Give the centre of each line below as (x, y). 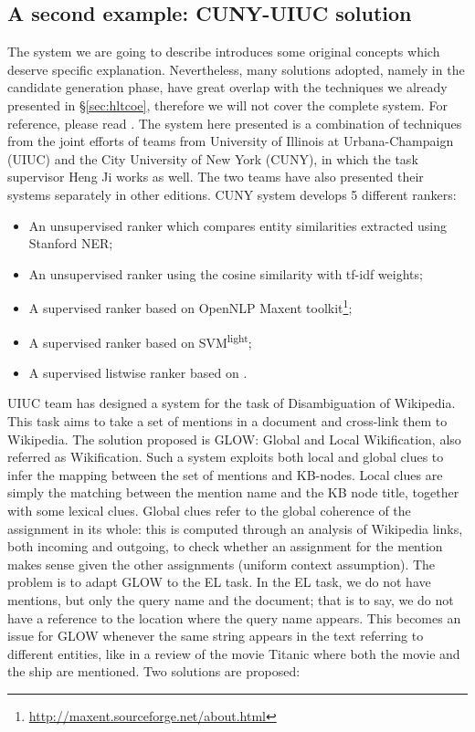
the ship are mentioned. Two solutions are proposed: (154, 671)
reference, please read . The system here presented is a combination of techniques (235, 123)
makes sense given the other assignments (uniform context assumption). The (222, 564)
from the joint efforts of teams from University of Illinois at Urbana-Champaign (231, 141)
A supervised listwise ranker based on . (138, 372)
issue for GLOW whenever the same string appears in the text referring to (216, 636)
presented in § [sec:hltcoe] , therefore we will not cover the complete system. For (227, 105)
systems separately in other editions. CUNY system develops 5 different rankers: (232, 194)
